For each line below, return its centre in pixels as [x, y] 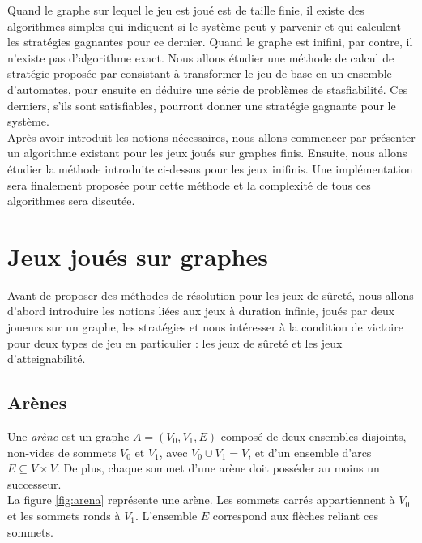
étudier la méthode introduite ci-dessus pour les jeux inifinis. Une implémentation [210, 168]
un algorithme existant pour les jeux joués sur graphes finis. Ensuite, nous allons [207, 153]
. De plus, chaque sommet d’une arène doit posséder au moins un [218, 468]
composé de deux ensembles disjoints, [313, 436]
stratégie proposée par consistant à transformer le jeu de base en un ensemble [200, 73]
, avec [173, 452]
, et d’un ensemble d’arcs [310, 452]
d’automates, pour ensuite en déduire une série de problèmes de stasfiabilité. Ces [208, 89]
